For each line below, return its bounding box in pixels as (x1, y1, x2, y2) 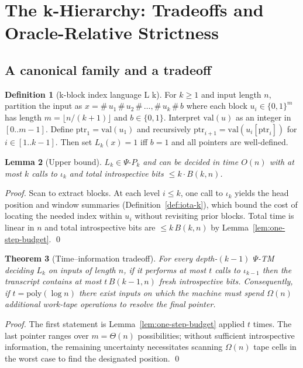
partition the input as (5, 99, 82, 112)
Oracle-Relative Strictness (5, 20, 219, 44)
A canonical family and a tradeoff (5, 60, 212, 78)
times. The (253, 318, 292, 330)
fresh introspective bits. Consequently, (159, 275, 293, 287)
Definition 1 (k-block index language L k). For (5, 88, 177, 100)
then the (262, 263, 292, 276)
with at (269, 155, 294, 167)
